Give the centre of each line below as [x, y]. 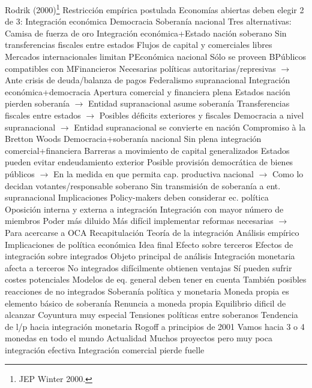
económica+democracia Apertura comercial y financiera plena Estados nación [148, 91]
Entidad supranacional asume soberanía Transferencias [189, 103]
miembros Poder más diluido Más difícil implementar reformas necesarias [139, 221]
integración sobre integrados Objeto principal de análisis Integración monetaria [150, 256]
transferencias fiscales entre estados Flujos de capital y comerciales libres [139, 45]
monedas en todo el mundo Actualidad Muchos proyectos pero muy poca [139, 338]
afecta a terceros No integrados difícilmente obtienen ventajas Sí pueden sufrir [148, 267]
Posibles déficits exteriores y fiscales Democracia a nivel [202, 115]
